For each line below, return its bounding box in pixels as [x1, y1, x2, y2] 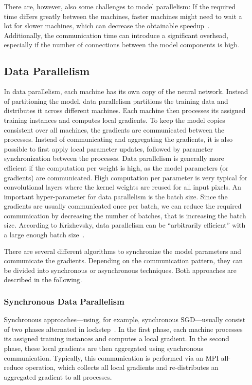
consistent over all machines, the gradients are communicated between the [4, 124, 225, 135]
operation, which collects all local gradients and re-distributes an [25, 362, 218, 372]
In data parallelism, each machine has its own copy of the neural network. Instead [4, 86, 248, 96]
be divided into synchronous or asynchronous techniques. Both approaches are [4, 265, 237, 275]
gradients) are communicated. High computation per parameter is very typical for [4, 172, 248, 182]
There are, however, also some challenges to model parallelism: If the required [4, 1, 236, 11]
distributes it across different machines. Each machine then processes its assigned [4, 105, 246, 115]
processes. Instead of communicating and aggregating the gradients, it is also [4, 134, 233, 144]
